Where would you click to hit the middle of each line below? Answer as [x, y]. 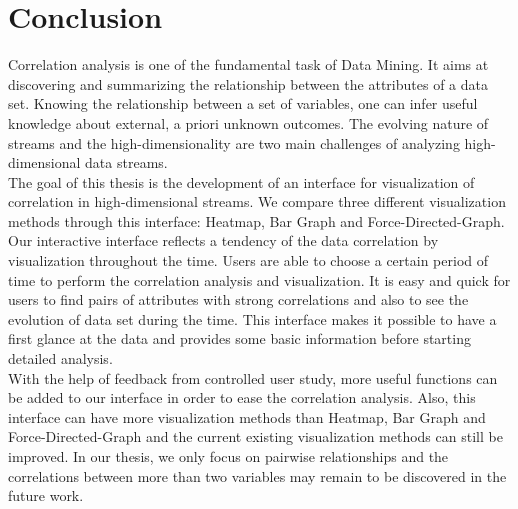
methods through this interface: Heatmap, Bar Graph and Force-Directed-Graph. [256, 220]
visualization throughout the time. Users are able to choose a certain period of [248, 260]
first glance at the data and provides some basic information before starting [239, 338]
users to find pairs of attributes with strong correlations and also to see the [238, 299]
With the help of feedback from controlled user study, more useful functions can [253, 377]
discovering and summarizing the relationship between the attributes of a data [248, 83]
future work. [46, 495]
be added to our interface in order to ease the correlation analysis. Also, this [242, 397]
